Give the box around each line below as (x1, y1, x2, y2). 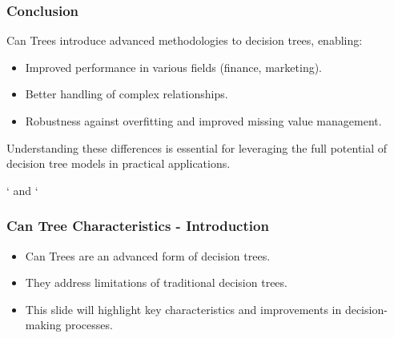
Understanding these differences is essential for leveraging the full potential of (6, 139, 388, 156)
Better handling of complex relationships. (25, 85, 228, 102)
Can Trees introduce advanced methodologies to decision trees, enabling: (6, 32, 363, 49)
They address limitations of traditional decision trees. (25, 274, 287, 291)
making (25, 316, 62, 333)
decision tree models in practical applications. (6, 155, 231, 172)
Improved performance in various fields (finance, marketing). (25, 58, 322, 75)
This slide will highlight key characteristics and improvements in (25, 300, 342, 317)
